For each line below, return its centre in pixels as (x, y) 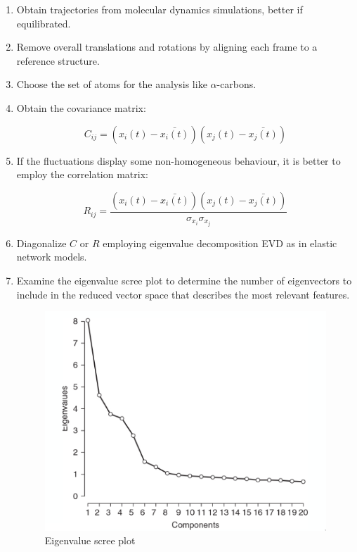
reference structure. (58, 60)
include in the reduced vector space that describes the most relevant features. (183, 294)
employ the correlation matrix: (82, 174)
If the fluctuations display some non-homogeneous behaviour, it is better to (178, 160)
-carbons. (236, 84)
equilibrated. (44, 23)
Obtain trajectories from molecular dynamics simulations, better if (160, 9)
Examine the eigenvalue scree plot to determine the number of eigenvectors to (184, 281)
